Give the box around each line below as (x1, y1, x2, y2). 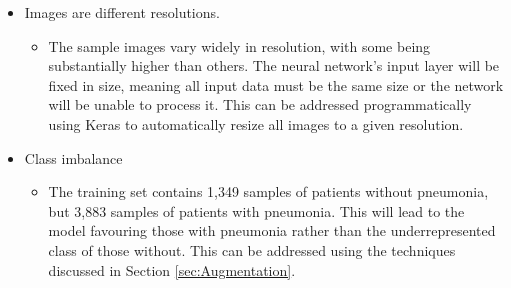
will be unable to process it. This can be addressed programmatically (48, 94, 472, 115)
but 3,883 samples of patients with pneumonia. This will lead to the (48, 200, 465, 221)
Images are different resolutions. (24, 2, 220, 22)
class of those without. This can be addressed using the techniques (48, 239, 456, 260)
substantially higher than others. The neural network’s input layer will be (48, 55, 500, 76)
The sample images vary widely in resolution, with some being (48, 35, 431, 56)
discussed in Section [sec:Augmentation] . (48, 259, 296, 280)
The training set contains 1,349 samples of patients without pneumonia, (48, 181, 489, 202)
